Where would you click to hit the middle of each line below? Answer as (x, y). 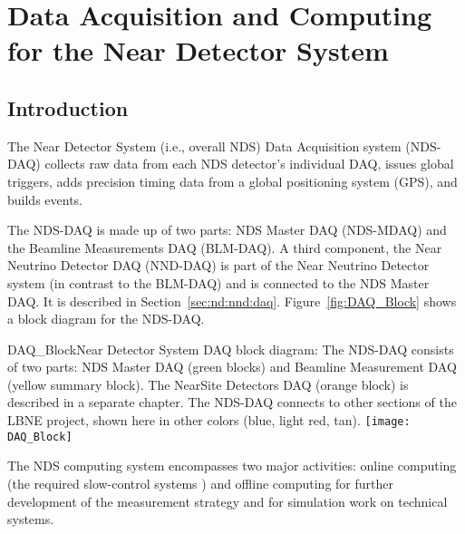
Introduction (68, 107)
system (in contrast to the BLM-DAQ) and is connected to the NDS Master (218, 282)
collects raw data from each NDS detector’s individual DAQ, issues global (249, 164)
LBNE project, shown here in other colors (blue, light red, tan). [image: (209, 420)
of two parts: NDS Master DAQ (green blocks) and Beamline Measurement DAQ (232, 367)
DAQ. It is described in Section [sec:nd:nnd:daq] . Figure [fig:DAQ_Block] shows (232, 301)
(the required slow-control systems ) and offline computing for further (200, 483)
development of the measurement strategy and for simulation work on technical (228, 501)
